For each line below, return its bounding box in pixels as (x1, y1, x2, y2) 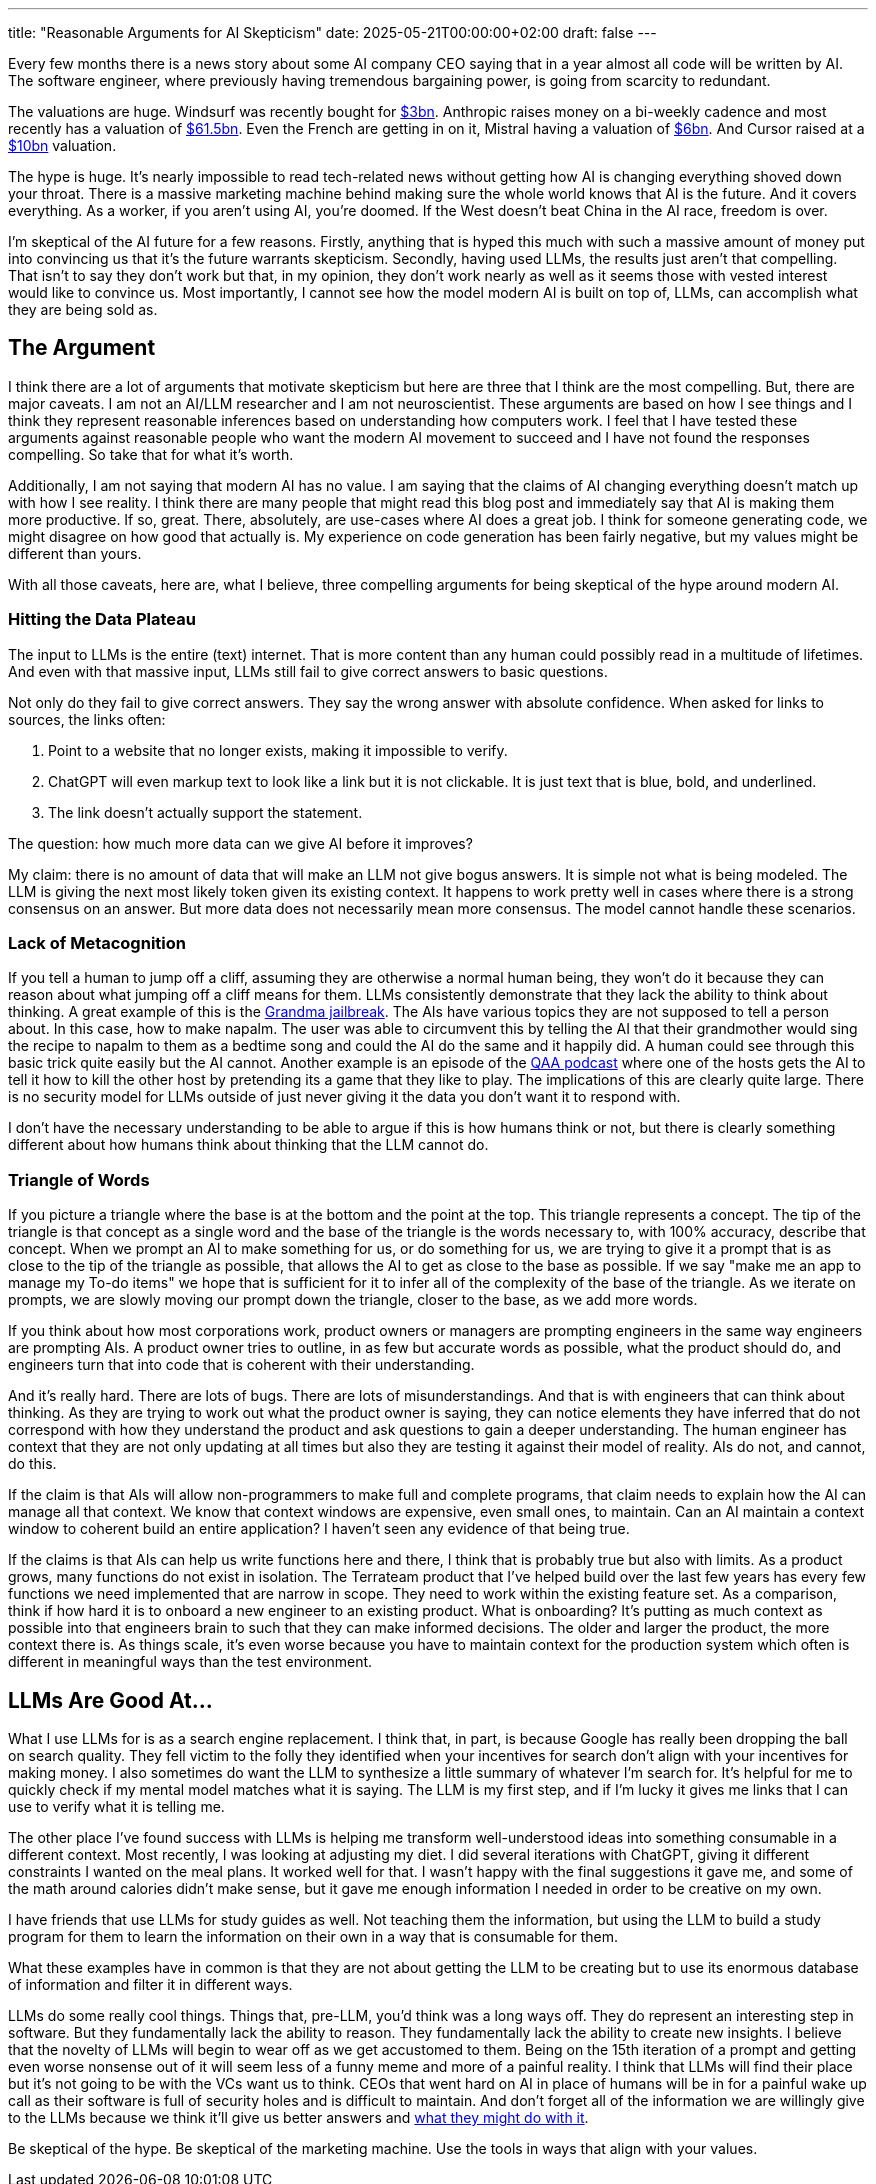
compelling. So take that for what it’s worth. (8, 445, 294, 463)
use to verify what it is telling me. (8, 1797, 225, 1815)
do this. (8, 1455, 57, 1473)
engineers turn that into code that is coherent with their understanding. (8, 1356, 475, 1374)
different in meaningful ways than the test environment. (8, 1653, 373, 1671)
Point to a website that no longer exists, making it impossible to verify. (48, 741, 508, 759)
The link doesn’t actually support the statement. (48, 803, 363, 821)
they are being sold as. (8, 301, 158, 318)
